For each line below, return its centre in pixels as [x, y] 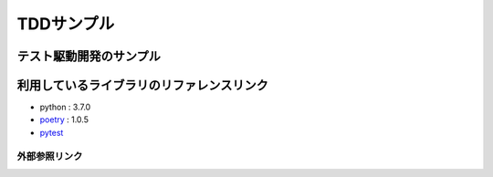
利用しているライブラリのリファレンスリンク [142, 85]
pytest [52, 132]
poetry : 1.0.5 [64, 120]
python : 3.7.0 [65, 107]
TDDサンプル [66, 24]
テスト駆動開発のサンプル [89, 56]
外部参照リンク [50, 156]
